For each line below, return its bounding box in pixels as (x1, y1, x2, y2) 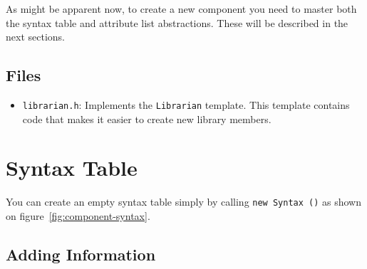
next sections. (6, 29, 65, 44)
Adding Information (6, 243, 156, 265)
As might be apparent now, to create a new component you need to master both (6, 1, 357, 16)
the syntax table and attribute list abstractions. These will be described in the (6, 15, 348, 30)
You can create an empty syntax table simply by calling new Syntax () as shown (6, 194, 362, 209)
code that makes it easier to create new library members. (22, 111, 272, 126)
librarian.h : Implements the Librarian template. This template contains (22, 97, 350, 112)
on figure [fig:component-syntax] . (6, 209, 150, 223)
